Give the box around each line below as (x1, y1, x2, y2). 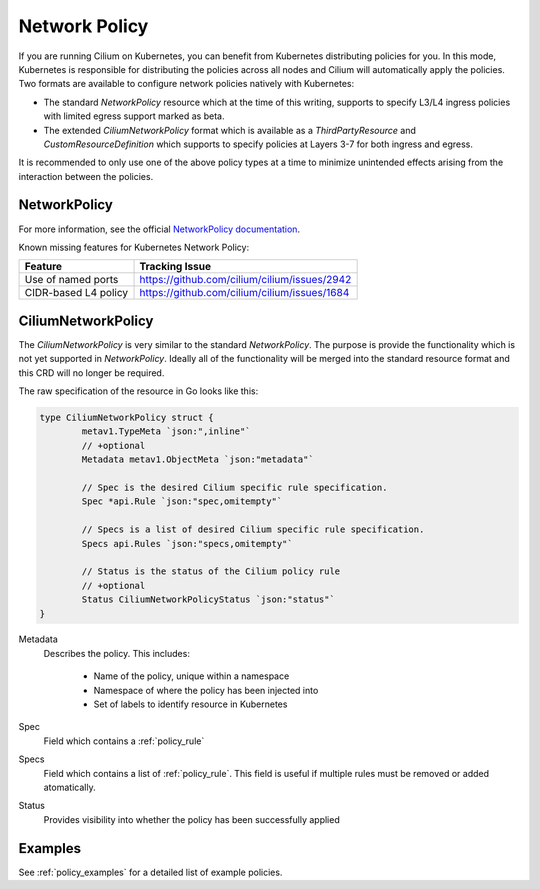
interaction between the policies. (18, 170, 154, 182)
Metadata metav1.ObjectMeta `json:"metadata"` (81, 454, 314, 465)
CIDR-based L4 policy (24, 286, 129, 300)
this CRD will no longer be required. (18, 366, 165, 379)
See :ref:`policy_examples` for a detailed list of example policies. (18, 866, 283, 878)
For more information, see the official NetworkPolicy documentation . (18, 223, 300, 235)
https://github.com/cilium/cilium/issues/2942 (139, 273, 352, 287)
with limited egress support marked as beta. (43, 110, 225, 122)
